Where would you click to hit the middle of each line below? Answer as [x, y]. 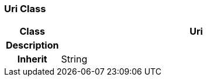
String [74, 59]
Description [32, 45]
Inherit [32, 59]
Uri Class [25, 9]
